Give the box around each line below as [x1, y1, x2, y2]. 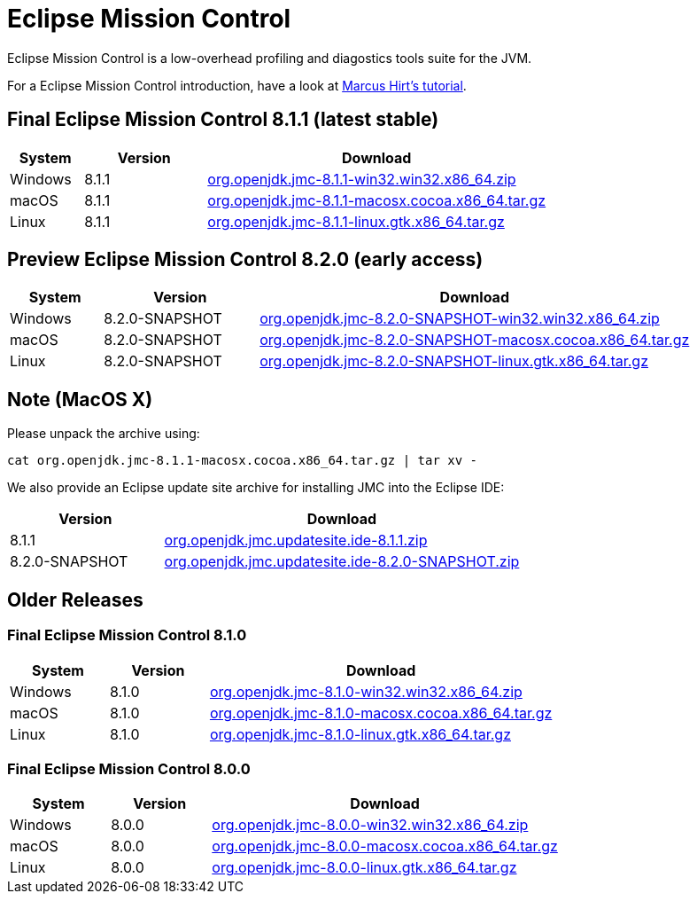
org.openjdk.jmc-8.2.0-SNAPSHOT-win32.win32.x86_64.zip [259, 309, 660, 328]
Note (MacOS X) [7, 388, 153, 411]
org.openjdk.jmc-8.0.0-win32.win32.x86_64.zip [212, 816, 529, 834]
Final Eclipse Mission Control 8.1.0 [7, 626, 247, 645]
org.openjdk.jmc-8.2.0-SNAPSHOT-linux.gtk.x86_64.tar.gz [259, 352, 648, 371]
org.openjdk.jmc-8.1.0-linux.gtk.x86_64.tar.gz [209, 725, 511, 743]
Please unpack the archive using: [7, 426, 200, 442]
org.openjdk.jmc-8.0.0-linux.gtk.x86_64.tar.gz [212, 858, 517, 877]
